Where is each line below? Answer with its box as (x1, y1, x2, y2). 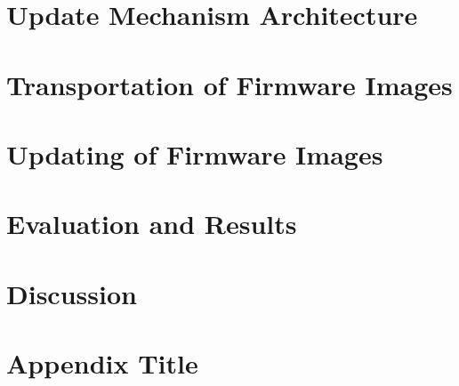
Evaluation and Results (6, 205, 297, 242)
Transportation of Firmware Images (6, 66, 453, 102)
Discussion (6, 275, 137, 311)
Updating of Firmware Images (6, 135, 383, 172)
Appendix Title (6, 345, 198, 382)
